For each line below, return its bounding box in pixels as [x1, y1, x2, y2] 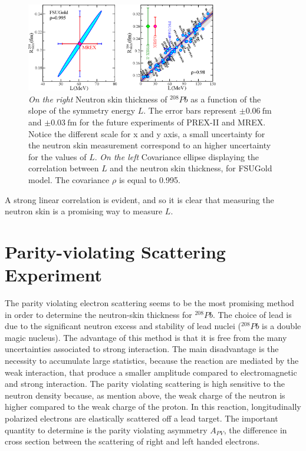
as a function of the [190, 92, 261, 105]
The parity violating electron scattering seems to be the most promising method [5, 297, 294, 309]
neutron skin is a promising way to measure [5, 205, 163, 217]
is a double [262, 320, 301, 332]
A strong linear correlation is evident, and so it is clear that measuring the [5, 193, 274, 205]
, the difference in [223, 423, 287, 436]
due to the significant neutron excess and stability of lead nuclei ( [5, 320, 241, 332]
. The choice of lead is [212, 308, 292, 320]
